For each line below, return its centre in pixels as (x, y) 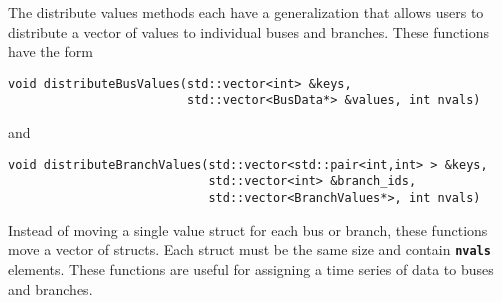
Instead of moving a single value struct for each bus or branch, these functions (248, 229)
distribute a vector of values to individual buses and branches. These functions (248, 31)
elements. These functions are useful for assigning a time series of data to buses (251, 268)
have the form (50, 51)
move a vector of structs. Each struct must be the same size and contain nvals (249, 249)
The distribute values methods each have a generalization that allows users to (246, 12)
